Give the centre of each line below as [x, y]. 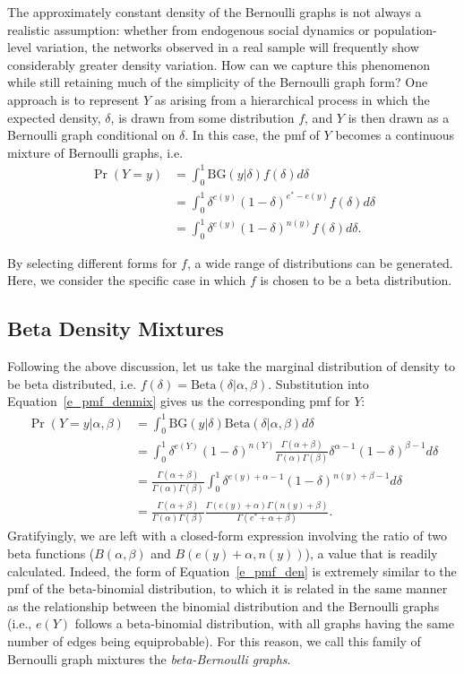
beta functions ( [51, 553]
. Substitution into [318, 383]
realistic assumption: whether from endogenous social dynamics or [189, 29]
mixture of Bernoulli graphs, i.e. [95, 152]
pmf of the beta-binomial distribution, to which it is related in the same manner [228, 588]
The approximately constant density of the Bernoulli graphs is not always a [215, 12]
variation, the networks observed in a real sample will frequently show [227, 47]
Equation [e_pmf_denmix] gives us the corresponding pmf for [179, 401]
